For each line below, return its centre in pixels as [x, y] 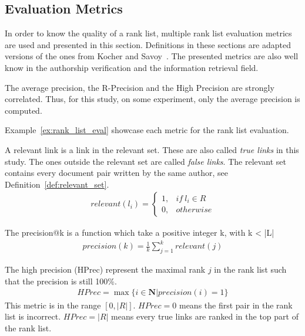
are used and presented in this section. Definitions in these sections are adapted [148, 44]
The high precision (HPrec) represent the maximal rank [105, 269]
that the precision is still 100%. [61, 281]
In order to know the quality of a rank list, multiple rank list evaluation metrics [148, 33]
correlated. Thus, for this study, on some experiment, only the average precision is [152, 99]
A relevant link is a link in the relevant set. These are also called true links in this [152, 149]
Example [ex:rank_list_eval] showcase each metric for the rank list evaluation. [147, 130]
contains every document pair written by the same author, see [116, 173]
